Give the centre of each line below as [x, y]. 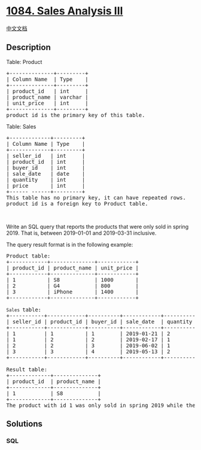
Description [28, 48]
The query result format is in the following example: [70, 244]
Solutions [25, 424]
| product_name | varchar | [47, 97]
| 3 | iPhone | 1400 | [73, 292]
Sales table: [24, 310]
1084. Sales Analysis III [65, 11]
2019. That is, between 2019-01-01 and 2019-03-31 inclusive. [81, 233]
